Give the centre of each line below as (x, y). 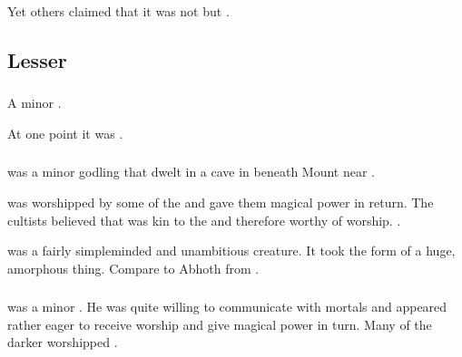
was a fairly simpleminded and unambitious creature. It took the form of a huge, (231, 251)
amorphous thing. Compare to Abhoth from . (133, 268)
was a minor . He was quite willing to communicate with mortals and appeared (227, 307)
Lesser (37, 59)
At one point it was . (65, 133)
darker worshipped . (63, 342)
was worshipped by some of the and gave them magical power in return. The (221, 202)
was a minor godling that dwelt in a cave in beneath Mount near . (191, 172)
